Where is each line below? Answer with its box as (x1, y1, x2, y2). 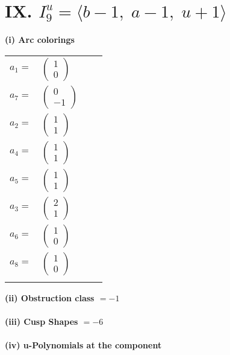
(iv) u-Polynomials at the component (5, 339, 162, 351)
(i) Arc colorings (5, 33, 75, 46)
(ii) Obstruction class (5, 291, 95, 304)
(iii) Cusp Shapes (5, 315, 78, 327)
